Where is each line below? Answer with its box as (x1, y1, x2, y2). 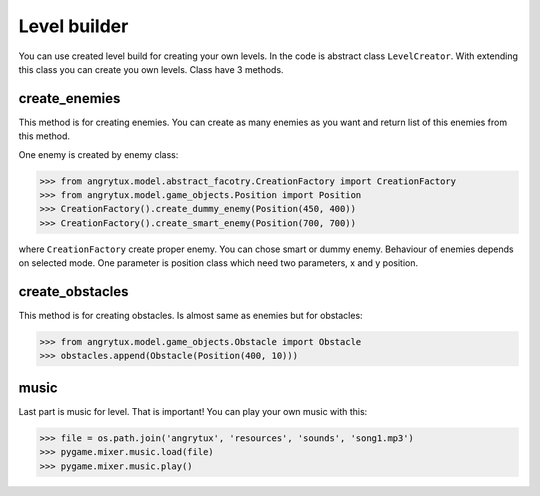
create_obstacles (18, 283, 129, 300)
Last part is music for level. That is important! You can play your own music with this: (18, 405, 368, 417)
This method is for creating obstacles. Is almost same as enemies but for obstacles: (18, 310, 364, 322)
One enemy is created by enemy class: (18, 148, 179, 160)
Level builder (18, 15, 129, 37)
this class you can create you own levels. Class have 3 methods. (18, 63, 284, 75)
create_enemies (18, 90, 121, 107)
